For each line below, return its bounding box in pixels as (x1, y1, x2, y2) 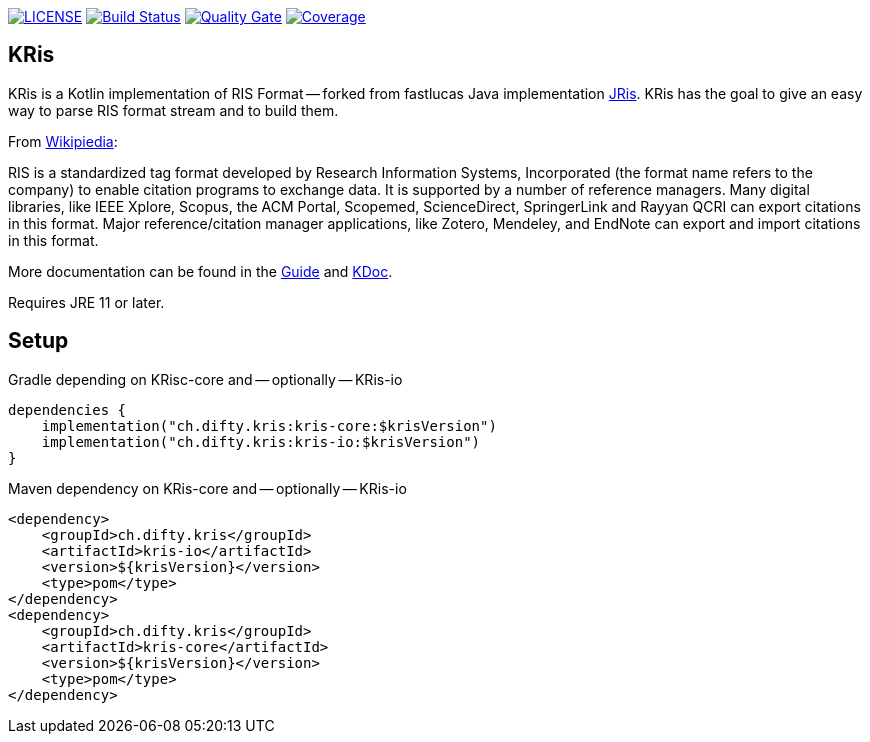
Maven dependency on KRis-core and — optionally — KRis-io (8, 479, 407, 497)
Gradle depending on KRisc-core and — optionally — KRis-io (8, 370, 403, 388)
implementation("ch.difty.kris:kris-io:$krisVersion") (41, 433, 481, 450)
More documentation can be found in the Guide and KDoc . (8, 262, 393, 280)
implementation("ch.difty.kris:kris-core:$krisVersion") (41, 417, 497, 434)
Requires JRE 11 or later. (8, 293, 165, 311)
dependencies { (8, 401, 127, 418)
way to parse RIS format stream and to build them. (8, 101, 339, 119)
